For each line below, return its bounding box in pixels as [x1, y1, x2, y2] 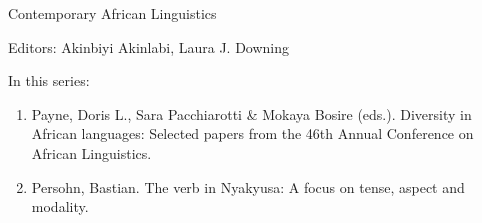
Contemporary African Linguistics [8, 3, 217, 23]
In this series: [8, 70, 90, 91]
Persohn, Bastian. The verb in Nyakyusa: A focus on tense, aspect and [31, 176, 465, 197]
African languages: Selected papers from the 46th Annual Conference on [31, 123, 474, 144]
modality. [31, 196, 89, 217]
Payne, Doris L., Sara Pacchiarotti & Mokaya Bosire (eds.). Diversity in [31, 103, 472, 124]
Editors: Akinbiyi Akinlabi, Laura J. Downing [8, 36, 290, 57]
